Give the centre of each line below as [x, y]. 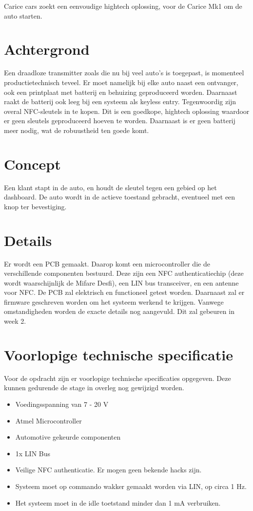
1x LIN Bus [33, 453]
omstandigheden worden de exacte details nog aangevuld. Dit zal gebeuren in [119, 311]
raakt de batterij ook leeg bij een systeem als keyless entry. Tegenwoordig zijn [120, 101]
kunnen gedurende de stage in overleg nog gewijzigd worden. [94, 388]
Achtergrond [47, 49]
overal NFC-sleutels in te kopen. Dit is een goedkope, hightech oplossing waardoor [127, 111]
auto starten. [23, 15]
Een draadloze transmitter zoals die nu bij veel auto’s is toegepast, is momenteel [124, 73]
